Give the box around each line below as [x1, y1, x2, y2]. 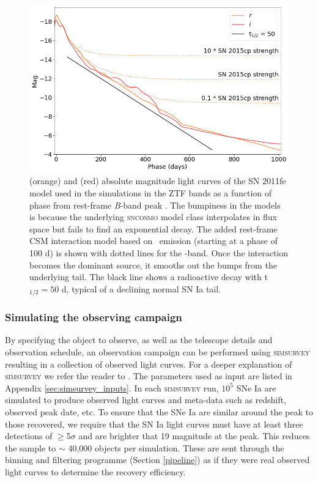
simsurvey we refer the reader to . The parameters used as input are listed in [5, 369, 292, 382]
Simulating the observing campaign [5, 310, 182, 325]
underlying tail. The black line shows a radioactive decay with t [29, 270, 268, 283]
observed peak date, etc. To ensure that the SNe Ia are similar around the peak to [5, 406, 314, 418]
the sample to [5, 441, 56, 454]
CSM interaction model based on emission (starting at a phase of [29, 234, 278, 247]
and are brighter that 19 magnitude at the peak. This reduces [78, 429, 310, 442]
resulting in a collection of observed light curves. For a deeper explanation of [5, 357, 292, 370]
